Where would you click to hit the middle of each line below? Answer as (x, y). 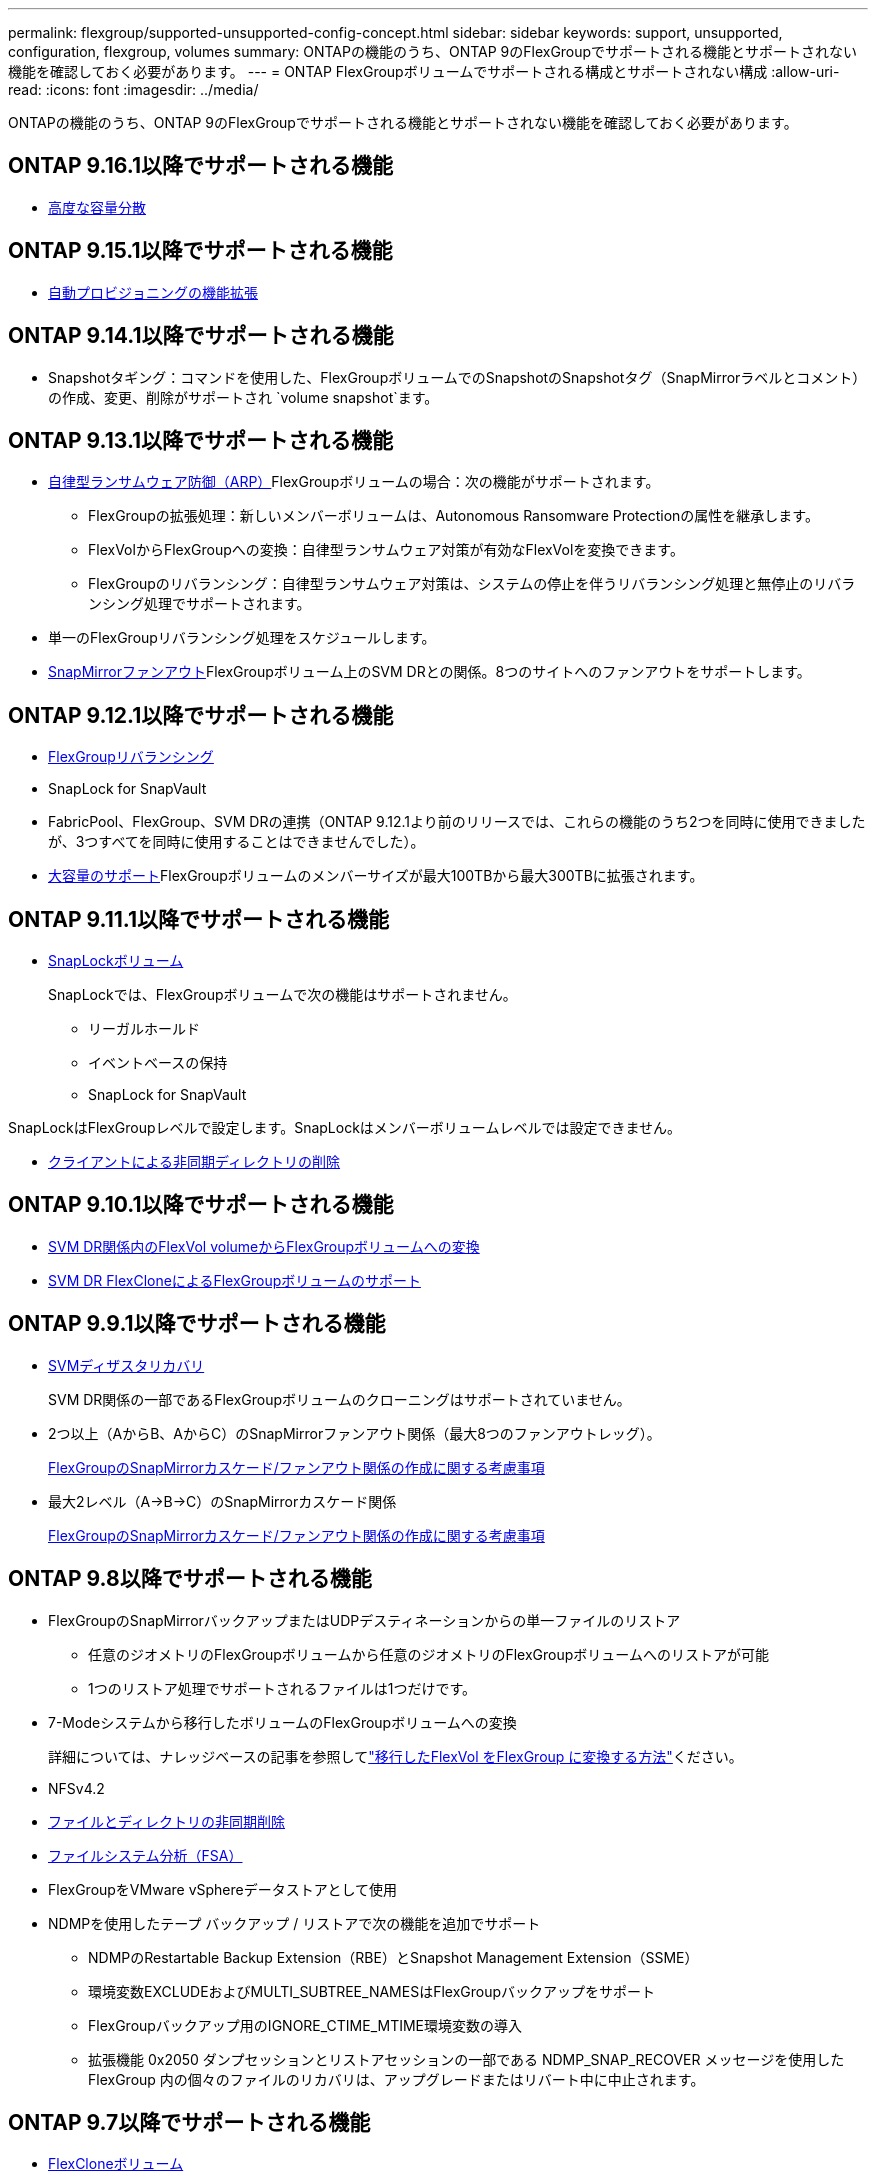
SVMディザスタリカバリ (126, 1365)
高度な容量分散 (97, 207)
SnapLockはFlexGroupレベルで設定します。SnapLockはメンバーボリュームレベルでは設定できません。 (344, 1128)
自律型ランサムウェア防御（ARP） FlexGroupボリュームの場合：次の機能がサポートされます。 (354, 482)
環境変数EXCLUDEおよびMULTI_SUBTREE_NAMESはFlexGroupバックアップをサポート (372, 1991)
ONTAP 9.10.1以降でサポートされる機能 (201, 1205)
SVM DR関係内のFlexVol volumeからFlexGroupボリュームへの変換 (264, 1246)
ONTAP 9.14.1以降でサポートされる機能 (201, 336)
